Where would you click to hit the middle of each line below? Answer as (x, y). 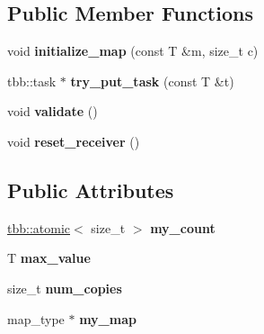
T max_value (49, 258)
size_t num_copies (65, 288)
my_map (108, 318)
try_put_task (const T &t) (152, 81)
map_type (36, 318)
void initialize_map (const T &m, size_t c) (133, 51)
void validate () (53, 111)
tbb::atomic (39, 227)
